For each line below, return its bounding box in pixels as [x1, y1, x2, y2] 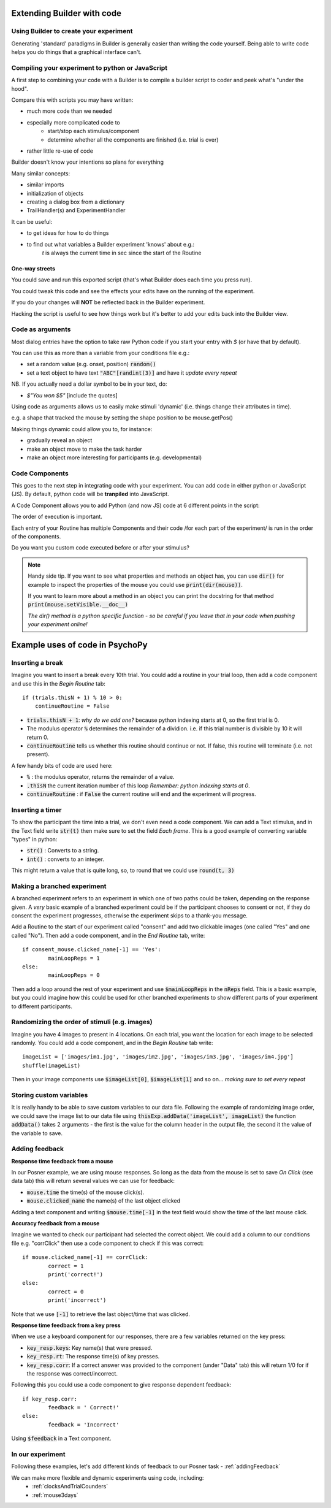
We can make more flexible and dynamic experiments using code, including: [11, 1474, 204, 1481]
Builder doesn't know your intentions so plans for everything [11, 158, 164, 166]
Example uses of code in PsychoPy [11, 640, 148, 650]
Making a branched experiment [11, 882, 107, 890]
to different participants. [11, 1003, 73, 1010]
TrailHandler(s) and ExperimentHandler [26, 207, 126, 214]
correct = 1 [48, 1262, 84, 1269]
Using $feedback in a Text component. [11, 1435, 112, 1442]
